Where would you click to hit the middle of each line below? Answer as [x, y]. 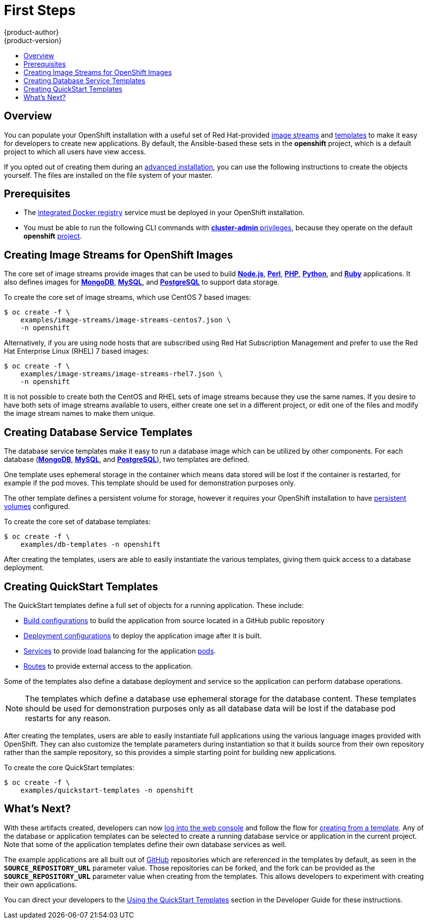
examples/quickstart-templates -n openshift [107, 790]
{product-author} [32, 32]
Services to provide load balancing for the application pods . [120, 651]
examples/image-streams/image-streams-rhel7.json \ [121, 374]
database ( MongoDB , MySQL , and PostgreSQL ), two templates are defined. [127, 460]
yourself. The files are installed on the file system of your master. [108, 175]
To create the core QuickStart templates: [69, 767]
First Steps [40, 10]
